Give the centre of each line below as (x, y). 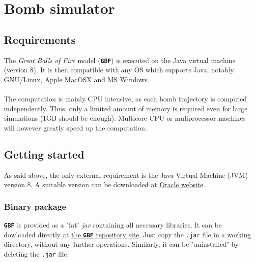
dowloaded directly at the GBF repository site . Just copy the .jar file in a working (127, 234)
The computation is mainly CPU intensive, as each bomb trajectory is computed (126, 99)
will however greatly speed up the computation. (76, 127)
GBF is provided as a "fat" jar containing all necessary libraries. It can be (113, 225)
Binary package (35, 206)
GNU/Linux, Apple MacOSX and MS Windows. (77, 79)
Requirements (40, 39)
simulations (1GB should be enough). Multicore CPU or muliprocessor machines (125, 118)
